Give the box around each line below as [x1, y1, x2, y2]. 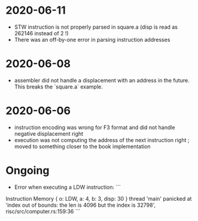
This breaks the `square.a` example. [14, 83, 103, 90]
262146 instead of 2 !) [14, 29, 69, 36]
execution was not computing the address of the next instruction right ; [14, 136, 190, 143]
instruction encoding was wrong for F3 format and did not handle [14, 124, 175, 131]
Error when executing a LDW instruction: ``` [14, 183, 121, 191]
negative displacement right [14, 130, 84, 137]
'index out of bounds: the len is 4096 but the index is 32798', [5, 201, 156, 208]
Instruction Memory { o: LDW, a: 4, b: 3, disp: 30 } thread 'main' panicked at [5, 195, 192, 202]
